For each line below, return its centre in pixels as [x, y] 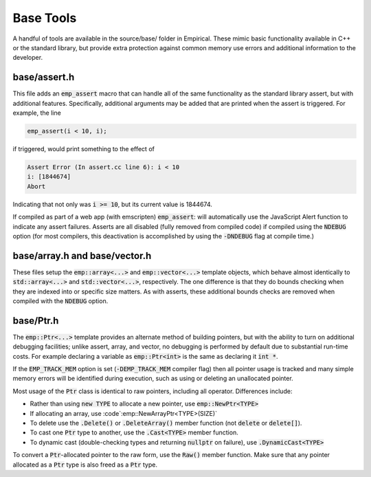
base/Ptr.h [36, 321]
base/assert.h [44, 77]
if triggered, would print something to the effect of [83, 148]
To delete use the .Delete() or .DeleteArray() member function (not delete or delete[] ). [166, 423]
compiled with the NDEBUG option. [60, 301]
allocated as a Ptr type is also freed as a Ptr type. [85, 465]
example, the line [37, 113]
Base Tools [45, 18]
